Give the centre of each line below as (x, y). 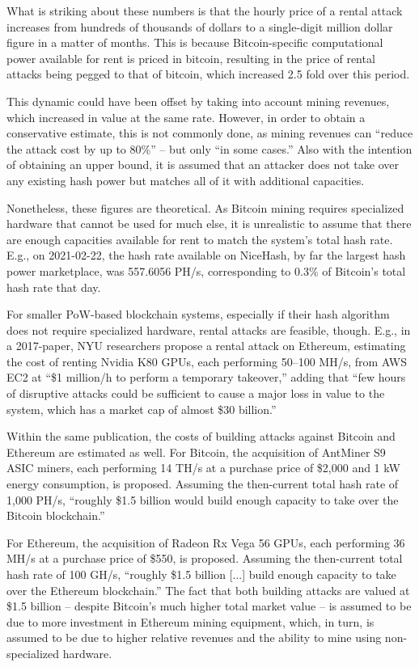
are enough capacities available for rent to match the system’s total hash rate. (200, 239)
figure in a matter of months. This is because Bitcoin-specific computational (195, 42)
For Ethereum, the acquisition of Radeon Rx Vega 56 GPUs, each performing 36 (206, 542)
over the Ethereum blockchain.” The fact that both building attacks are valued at (208, 590)
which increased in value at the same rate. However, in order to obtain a (186, 117)
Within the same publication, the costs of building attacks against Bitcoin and (201, 436)
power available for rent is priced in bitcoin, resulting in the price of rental (191, 58)
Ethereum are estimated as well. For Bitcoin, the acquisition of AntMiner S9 (196, 452)
